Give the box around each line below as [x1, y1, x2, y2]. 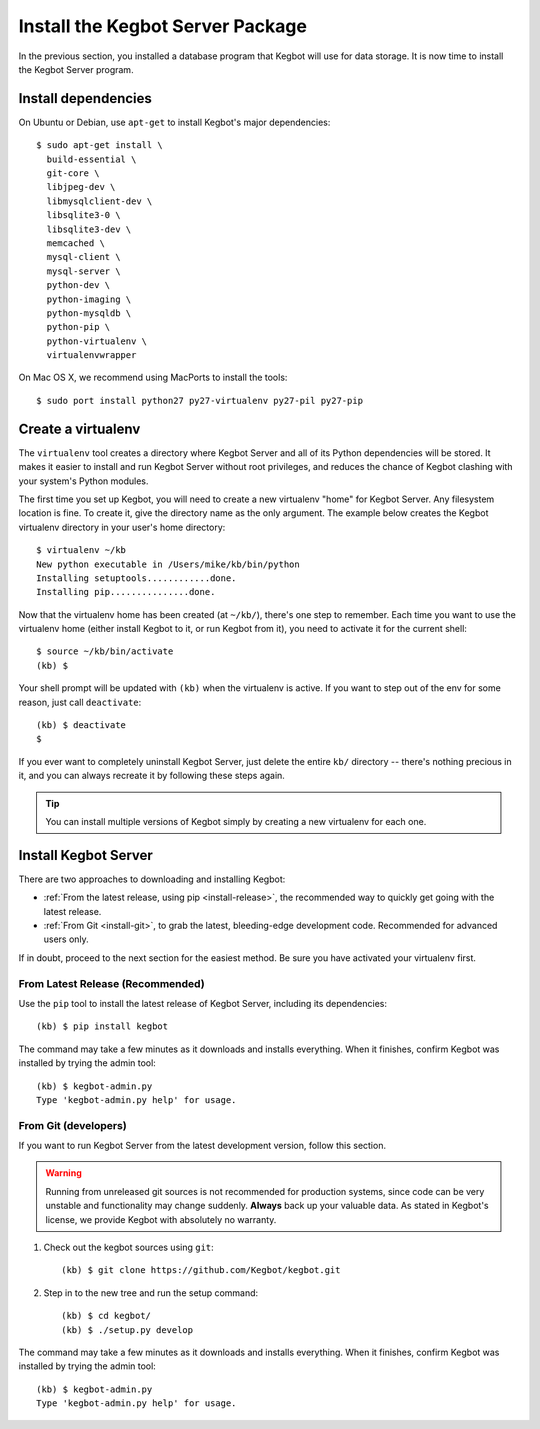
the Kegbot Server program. [18, 63, 134, 75]
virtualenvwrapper [46, 350, 137, 361]
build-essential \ [46, 153, 137, 165]
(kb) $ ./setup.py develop [61, 1324, 194, 1335]
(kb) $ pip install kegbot [36, 1021, 169, 1032]
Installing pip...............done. [36, 586, 216, 598]
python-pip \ [46, 321, 111, 333]
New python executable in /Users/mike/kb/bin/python [36, 558, 300, 570]
